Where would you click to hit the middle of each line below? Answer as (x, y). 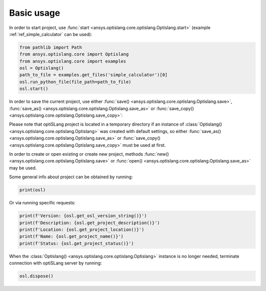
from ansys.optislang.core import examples (73, 61)
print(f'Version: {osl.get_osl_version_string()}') (83, 216)
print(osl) (33, 190)
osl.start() (34, 89)
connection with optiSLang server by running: (55, 263)
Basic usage (34, 13)
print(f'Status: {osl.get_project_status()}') (77, 243)
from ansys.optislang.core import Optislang (74, 54)
